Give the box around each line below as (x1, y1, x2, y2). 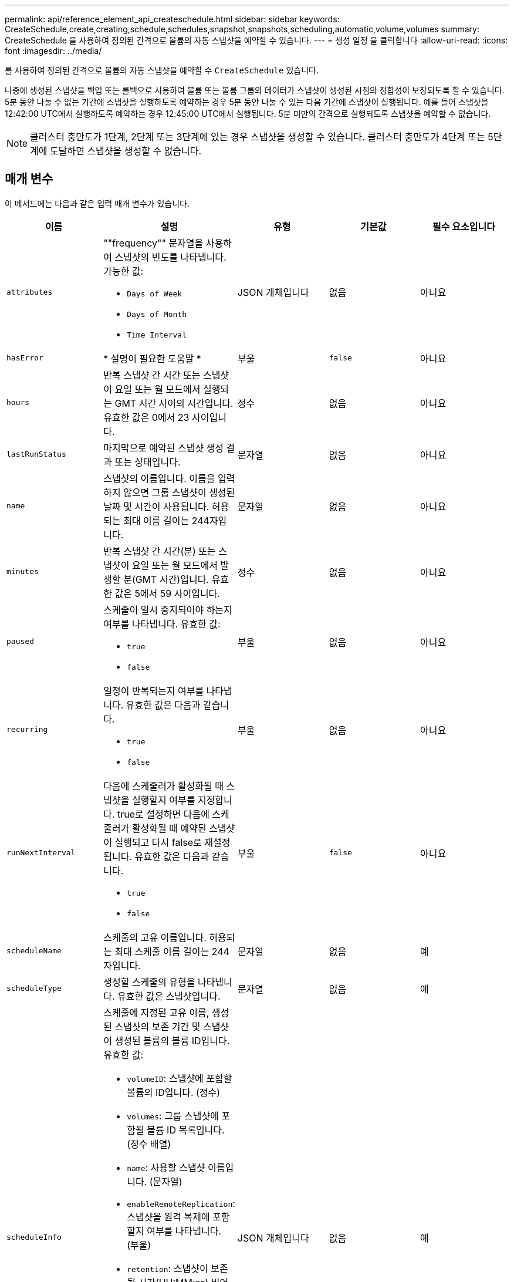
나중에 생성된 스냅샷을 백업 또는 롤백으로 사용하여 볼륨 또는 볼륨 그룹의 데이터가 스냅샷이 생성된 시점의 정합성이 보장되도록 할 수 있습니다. (5, 85, 505, 95)
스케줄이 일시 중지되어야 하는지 (103, 603, 232, 616)
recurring (6, 725, 48, 734)
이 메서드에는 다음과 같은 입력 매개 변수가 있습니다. (5, 198, 190, 208)
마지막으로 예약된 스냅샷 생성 (103, 441, 224, 454)
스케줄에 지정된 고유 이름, (103, 1006, 209, 1018)
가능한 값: (103, 265, 144, 277)
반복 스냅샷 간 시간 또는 (103, 369, 201, 381)
